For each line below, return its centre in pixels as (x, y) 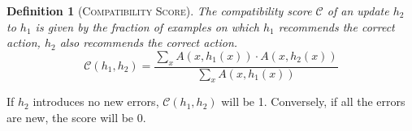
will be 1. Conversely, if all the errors (313, 101)
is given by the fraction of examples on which (147, 26)
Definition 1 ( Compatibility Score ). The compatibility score (159, 11)
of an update (358, 11)
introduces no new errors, (96, 101)
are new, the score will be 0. (76, 117)
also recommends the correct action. (149, 42)
